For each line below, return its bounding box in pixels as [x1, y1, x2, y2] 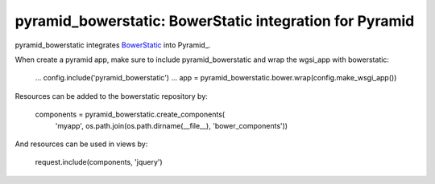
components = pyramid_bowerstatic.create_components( [35, 109, 226, 120]
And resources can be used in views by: [14, 139, 148, 149]
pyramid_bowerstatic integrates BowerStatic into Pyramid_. [14, 40, 211, 50]
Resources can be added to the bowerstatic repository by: [14, 91, 209, 100]
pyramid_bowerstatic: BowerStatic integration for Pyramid [14, 12, 415, 30]
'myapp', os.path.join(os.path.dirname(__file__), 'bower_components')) [55, 121, 288, 130]
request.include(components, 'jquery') [35, 157, 163, 167]
